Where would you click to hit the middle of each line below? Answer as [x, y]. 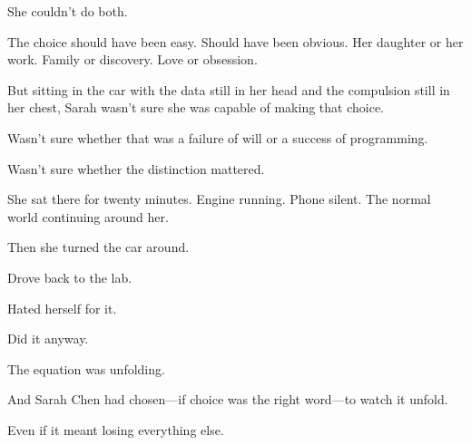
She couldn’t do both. [68, 11]
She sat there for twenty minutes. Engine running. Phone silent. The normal [219, 199]
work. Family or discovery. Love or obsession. [132, 59]
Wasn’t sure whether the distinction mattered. [136, 168]
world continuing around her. [88, 216]
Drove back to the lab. [70, 277]
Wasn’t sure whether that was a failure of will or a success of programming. [218, 137]
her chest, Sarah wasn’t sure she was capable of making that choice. [196, 107]
